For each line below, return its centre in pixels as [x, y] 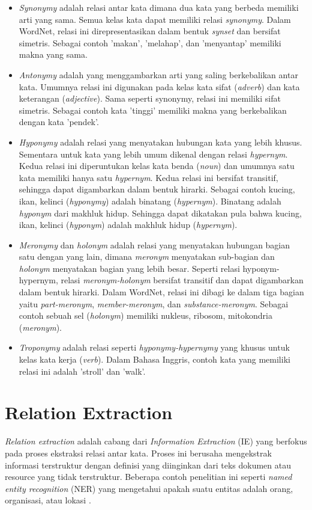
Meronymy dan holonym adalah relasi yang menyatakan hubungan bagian [154, 244]
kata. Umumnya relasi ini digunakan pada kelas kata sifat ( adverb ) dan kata [159, 86]
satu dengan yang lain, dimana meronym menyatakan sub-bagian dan [147, 257]
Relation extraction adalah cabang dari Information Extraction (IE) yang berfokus [156, 441]
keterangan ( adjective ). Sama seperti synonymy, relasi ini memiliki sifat [150, 98]
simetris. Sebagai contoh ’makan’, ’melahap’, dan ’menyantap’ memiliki [150, 42]
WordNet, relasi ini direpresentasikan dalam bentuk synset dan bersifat [150, 31]
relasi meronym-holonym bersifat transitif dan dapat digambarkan [182, 280]
